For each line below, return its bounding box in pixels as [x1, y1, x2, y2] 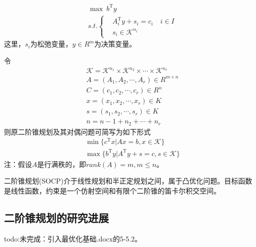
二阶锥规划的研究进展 [4, 210, 109, 225]
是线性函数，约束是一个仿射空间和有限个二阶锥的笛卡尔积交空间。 [4, 185, 221, 196]
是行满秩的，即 [37, 158, 86, 169]
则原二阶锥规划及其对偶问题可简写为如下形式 [4, 126, 151, 136]
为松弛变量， [30, 38, 72, 49]
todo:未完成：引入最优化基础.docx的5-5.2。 [4, 233, 142, 243]
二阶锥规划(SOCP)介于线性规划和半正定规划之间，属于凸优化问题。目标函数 [4, 175, 253, 186]
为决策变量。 [94, 38, 136, 49]
